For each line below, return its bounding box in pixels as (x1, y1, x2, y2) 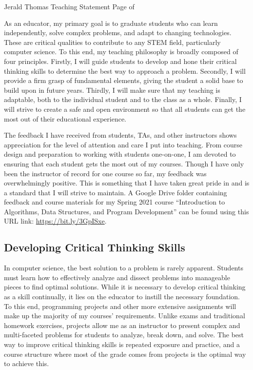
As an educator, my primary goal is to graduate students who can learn (4, 18, 218, 28)
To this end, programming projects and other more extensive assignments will (4, 301, 236, 311)
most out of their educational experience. (4, 113, 126, 123)
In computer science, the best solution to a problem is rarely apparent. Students (4, 263, 243, 273)
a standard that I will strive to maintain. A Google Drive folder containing (4, 187, 227, 197)
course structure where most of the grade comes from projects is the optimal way (4, 349, 246, 359)
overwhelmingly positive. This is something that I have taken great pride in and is (4, 178, 250, 188)
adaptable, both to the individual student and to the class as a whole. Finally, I (4, 94, 242, 104)
